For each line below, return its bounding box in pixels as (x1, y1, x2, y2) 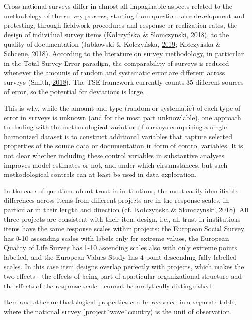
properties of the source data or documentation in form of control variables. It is (4, 141, 243, 151)
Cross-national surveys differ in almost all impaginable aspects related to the (4, 1, 233, 11)
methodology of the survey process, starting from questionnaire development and (4, 10, 245, 20)
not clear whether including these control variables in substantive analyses (4, 150, 225, 160)
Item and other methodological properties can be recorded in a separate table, (4, 297, 236, 307)
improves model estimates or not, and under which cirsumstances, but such (4, 160, 228, 170)
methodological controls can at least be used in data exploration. (4, 169, 197, 179)
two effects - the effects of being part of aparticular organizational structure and (4, 271, 242, 281)
